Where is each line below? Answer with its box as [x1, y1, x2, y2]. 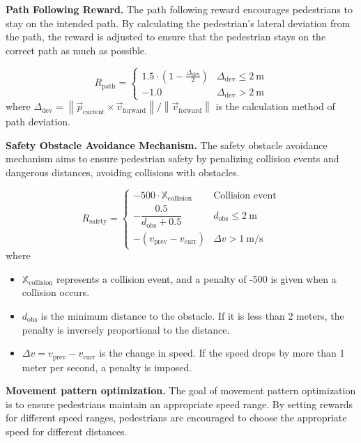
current [83, 109, 105, 116]
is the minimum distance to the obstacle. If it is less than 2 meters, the [40, 308, 344, 322]
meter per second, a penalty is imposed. [22, 359, 192, 374]
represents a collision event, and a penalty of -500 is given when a [56, 271, 337, 286]
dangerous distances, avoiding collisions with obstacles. [6, 164, 240, 179]
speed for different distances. [6, 423, 128, 438]
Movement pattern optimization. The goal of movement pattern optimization [6, 383, 356, 398]
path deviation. [6, 114, 70, 129]
